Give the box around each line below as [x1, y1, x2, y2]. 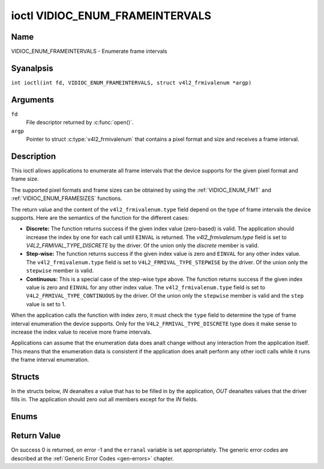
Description [11, 151, 56, 161]
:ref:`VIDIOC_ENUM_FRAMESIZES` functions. [11, 195, 122, 202]
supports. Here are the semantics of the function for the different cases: [11, 214, 190, 221]
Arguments [11, 95, 55, 105]
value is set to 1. [26, 300, 66, 308]
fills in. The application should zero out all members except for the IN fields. [11, 396, 198, 403]
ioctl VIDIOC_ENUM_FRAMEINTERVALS [11, 9, 212, 22]
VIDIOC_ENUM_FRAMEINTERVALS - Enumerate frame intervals [11, 48, 167, 55]
